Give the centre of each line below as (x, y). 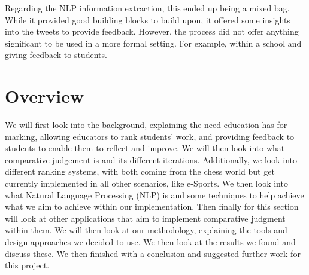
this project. (27, 265)
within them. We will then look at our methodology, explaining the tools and (146, 230)
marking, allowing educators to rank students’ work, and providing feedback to (150, 136)
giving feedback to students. (56, 55)
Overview (45, 96)
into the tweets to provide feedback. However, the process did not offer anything (152, 31)
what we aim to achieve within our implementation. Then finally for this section (152, 207)
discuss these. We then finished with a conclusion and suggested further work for (153, 253)
